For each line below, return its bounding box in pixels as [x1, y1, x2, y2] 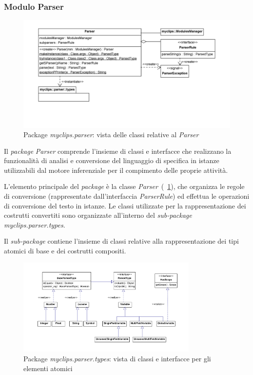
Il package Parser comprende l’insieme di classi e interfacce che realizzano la [4, 146, 232, 156]
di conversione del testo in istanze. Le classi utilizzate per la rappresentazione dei [4, 200, 246, 210]
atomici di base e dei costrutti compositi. [4, 246, 126, 256]
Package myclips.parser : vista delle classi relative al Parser [23, 129, 199, 140]
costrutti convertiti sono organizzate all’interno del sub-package [4, 210, 192, 220]
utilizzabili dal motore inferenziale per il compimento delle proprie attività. [4, 165, 228, 175]
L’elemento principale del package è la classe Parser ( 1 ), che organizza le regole [4, 181, 245, 191]
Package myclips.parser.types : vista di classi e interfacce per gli [23, 353, 211, 363]
